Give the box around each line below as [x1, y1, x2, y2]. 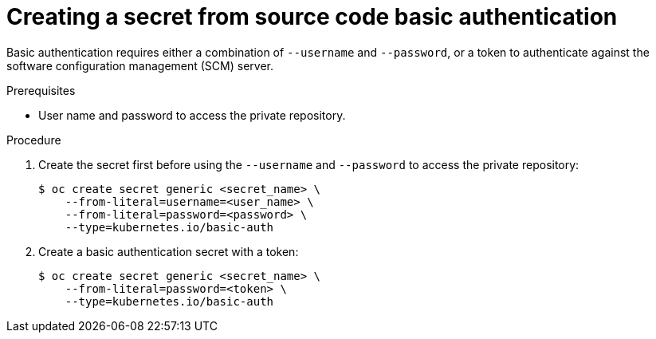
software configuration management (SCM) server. [6, 58, 273, 73]
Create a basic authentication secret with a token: [38, 244, 299, 258]
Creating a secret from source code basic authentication [6, 3, 618, 30]
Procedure [6, 132, 61, 147]
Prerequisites [6, 83, 76, 97]
